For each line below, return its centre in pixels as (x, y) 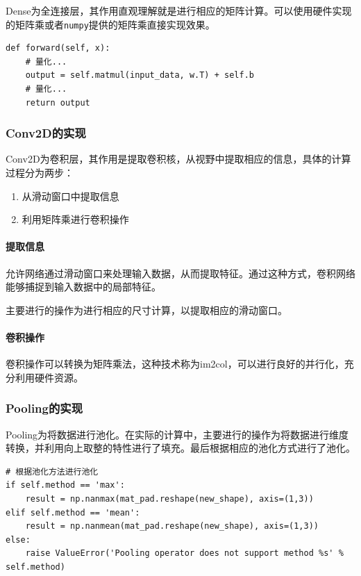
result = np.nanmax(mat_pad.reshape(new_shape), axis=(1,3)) (169, 499)
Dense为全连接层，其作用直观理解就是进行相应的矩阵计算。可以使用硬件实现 (179, 10)
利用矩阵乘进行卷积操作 (75, 219)
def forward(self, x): (58, 48)
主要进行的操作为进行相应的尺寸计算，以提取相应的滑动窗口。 (146, 310)
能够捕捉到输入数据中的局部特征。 (83, 287)
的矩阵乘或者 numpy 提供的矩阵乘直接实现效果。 (110, 24)
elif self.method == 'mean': (73, 512)
